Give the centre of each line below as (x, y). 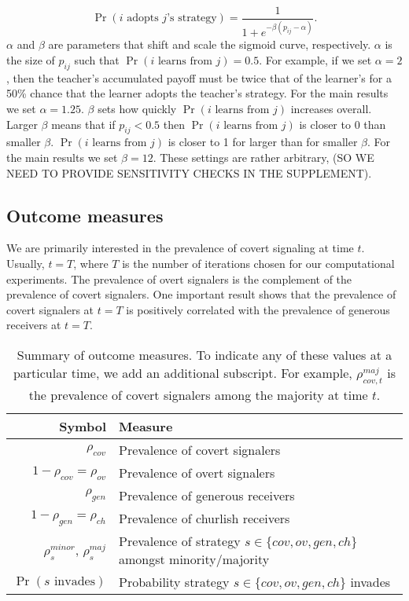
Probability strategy (174, 582)
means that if (83, 124)
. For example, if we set (315, 60)
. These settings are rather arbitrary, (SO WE (263, 157)
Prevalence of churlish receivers (204, 519)
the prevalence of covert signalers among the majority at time (198, 395)
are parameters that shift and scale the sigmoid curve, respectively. (210, 44)
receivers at (34, 325)
